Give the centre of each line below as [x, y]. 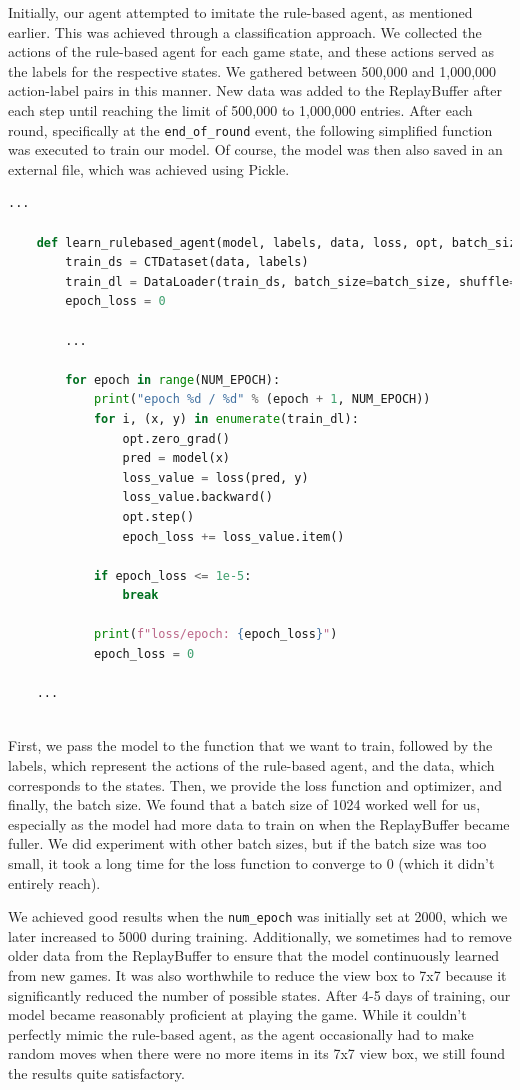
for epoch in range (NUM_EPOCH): [173, 379]
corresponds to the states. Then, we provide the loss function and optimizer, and [255, 784]
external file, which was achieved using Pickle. [149, 168]
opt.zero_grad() [176, 438]
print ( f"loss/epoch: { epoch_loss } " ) [215, 634]
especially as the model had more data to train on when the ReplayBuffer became [259, 823]
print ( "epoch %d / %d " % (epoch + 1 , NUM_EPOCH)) [262, 399]
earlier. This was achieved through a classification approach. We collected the [245, 31]
